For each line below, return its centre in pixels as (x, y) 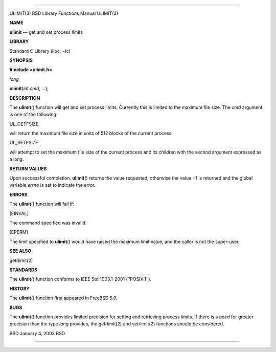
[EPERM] (19, 232)
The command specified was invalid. (48, 223)
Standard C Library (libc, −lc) (40, 51)
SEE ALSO (20, 251)
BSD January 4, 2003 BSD (37, 333)
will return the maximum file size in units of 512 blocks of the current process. (91, 134)
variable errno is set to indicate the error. (52, 185)
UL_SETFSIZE (24, 143)
